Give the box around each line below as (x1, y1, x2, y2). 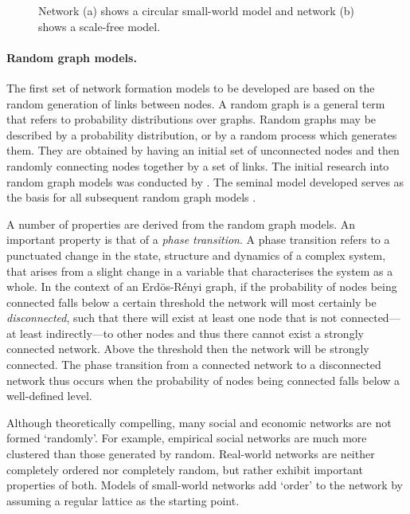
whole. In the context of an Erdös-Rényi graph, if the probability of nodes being (6, 278, 397, 295)
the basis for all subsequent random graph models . (6, 189, 256, 206)
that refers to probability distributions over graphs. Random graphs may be (6, 111, 377, 128)
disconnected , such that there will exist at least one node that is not (6, 309, 338, 326)
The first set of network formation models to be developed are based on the (6, 79, 375, 96)
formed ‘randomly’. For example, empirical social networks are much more (6, 430, 367, 446)
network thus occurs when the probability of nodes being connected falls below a (6, 371, 400, 388)
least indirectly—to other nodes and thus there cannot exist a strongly (20, 324, 364, 341)
